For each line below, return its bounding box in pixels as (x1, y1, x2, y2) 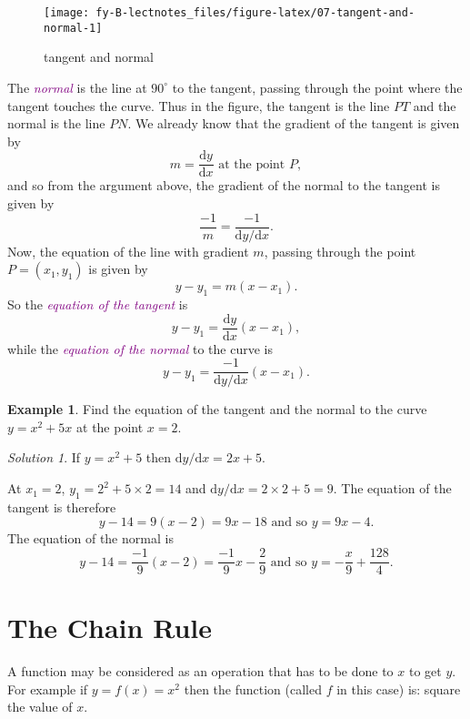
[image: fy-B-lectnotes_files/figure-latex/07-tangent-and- (44, 6, 415, 19)
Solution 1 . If (7, 448, 81, 467)
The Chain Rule (7, 609, 212, 646)
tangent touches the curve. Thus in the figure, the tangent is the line (7, 96, 390, 115)
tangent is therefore (7, 497, 116, 516)
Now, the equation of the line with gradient (7, 241, 249, 260)
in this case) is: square (336, 679, 461, 698)
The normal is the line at (7, 77, 147, 96)
